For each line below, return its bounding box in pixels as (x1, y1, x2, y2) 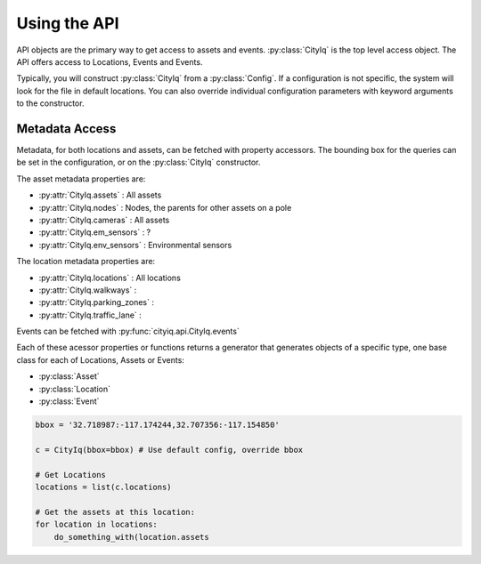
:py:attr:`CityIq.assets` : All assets (38, 189, 162, 200)
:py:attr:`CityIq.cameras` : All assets (38, 214, 170, 225)
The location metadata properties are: (16, 256, 156, 267)
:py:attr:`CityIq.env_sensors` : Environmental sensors (38, 239, 232, 250)
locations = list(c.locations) (35, 481, 173, 492)
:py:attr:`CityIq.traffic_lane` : (38, 310, 142, 320)
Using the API (16, 13, 119, 33)
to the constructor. (16, 98, 85, 109)
